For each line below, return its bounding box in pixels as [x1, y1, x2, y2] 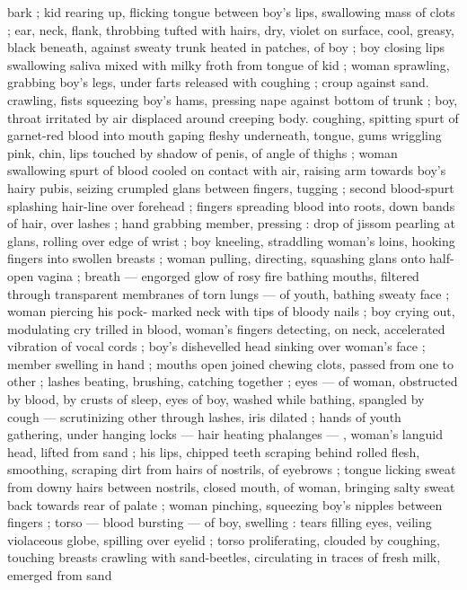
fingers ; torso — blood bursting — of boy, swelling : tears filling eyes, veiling [7, 513, 432, 532]
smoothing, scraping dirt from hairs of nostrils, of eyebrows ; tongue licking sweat [7, 460, 456, 479]
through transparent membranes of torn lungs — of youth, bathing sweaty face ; [7, 284, 450, 303]
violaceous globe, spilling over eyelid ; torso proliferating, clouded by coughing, [7, 530, 440, 549]
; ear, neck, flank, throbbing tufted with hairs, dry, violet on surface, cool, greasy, [7, 20, 454, 39]
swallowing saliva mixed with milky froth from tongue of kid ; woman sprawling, [7, 55, 450, 74]
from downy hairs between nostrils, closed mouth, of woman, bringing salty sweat [7, 478, 455, 497]
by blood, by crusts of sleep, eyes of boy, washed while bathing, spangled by [7, 390, 425, 409]
